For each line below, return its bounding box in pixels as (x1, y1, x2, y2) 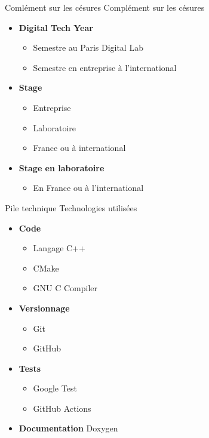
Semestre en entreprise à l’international (33, 61, 177, 73)
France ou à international (33, 141, 126, 154)
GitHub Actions (33, 402, 91, 414)
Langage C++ (33, 242, 85, 254)
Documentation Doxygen (19, 422, 118, 434)
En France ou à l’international (33, 181, 144, 194)
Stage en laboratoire (19, 161, 105, 174)
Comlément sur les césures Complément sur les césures (5, 1, 205, 13)
